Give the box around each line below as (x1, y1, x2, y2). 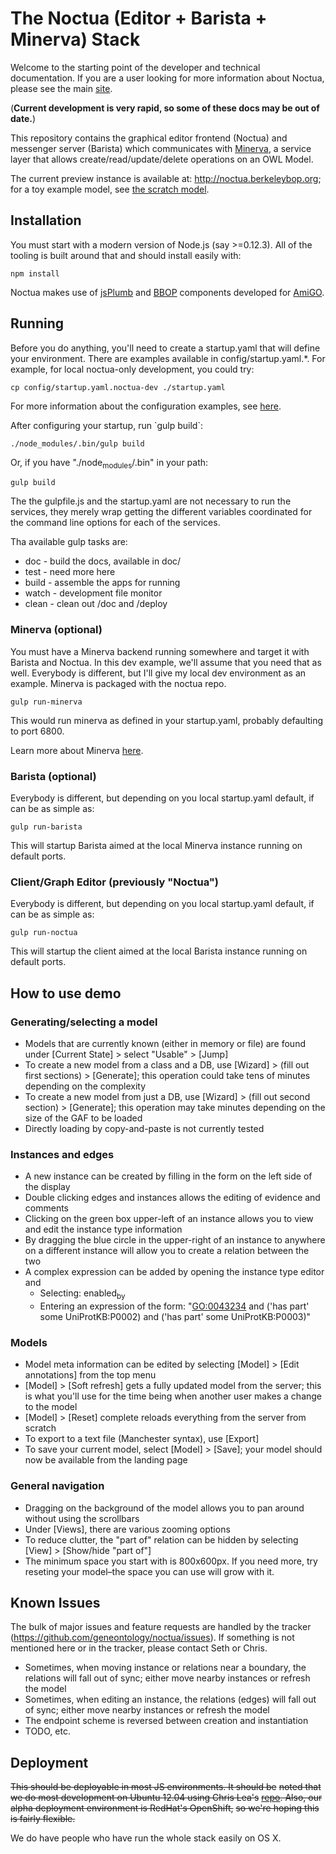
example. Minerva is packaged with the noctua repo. (10, 677, 227, 689)
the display (24, 1181, 71, 1193)
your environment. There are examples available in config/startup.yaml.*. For (10, 352, 326, 364)
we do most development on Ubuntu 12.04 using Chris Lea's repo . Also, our (10, 1792, 323, 1804)
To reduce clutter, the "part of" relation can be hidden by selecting (24, 1533, 299, 1546)
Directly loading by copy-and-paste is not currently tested (24, 1122, 265, 1134)
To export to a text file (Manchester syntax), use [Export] (24, 1433, 260, 1445)
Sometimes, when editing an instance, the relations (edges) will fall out (24, 1693, 317, 1706)
